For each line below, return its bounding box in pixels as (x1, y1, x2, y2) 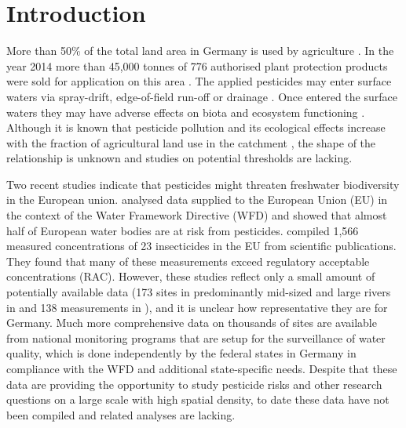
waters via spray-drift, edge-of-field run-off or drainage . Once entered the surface (6, 88, 397, 104)
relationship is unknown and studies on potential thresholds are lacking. (6, 150, 353, 166)
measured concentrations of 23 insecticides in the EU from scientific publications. (6, 238, 397, 254)
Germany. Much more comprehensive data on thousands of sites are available (6, 314, 377, 331)
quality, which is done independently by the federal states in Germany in (6, 345, 357, 361)
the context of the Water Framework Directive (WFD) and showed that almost (6, 207, 387, 223)
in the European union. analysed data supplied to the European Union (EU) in (6, 191, 388, 208)
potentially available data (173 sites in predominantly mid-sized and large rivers (6, 284, 391, 300)
